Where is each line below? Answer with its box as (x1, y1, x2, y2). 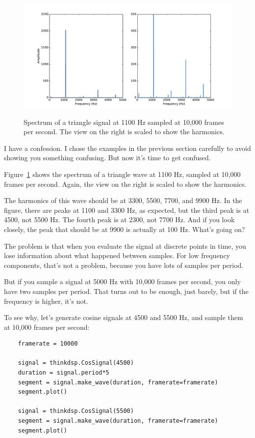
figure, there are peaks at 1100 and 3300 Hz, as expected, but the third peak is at (4, 204, 250, 215)
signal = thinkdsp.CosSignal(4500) (18, 359, 134, 367)
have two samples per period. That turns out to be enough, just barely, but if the (4, 286, 249, 296)
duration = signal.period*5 (18, 369, 109, 377)
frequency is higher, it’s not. (4, 295, 88, 306)
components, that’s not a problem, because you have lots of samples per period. (4, 260, 244, 270)
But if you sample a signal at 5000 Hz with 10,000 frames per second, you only (4, 276, 241, 287)
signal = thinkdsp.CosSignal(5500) (18, 408, 134, 415)
